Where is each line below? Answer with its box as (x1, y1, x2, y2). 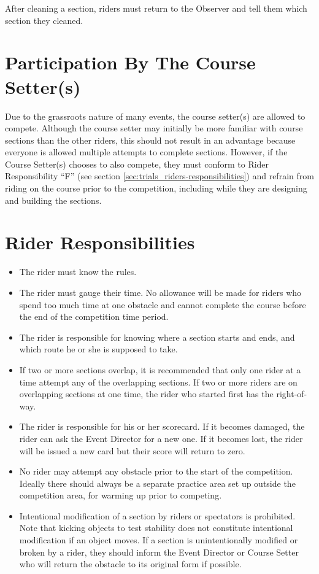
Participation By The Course (5, 50, 256, 75)
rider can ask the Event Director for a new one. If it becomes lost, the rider (19, 432, 303, 444)
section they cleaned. (5, 14, 83, 26)
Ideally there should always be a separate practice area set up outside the (19, 476, 296, 489)
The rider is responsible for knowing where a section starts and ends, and (19, 330, 295, 343)
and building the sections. (5, 193, 102, 206)
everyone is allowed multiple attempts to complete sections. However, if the (5, 145, 288, 158)
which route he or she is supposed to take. (19, 343, 178, 355)
